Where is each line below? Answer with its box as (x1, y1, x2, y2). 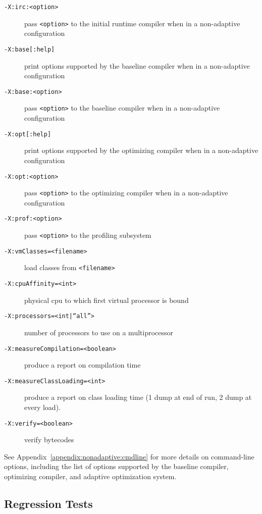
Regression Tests (4, 496, 93, 511)
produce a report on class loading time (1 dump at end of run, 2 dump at (24, 392, 252, 402)
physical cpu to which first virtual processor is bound (24, 294, 189, 305)
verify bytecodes (24, 434, 74, 445)
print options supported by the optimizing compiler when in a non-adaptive (24, 145, 258, 156)
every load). (24, 402, 61, 413)
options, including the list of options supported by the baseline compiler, (4, 461, 229, 472)
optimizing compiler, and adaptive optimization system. (4, 471, 177, 482)
